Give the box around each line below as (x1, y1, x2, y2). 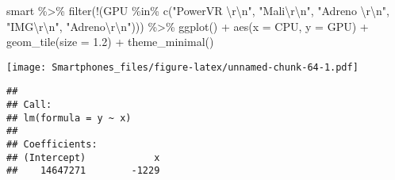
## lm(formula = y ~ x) (6, 112, 132, 124)
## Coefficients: (6, 139, 98, 151)
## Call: (6, 99, 52, 111)
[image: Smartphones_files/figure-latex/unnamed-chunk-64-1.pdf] (6, 61, 359, 73)
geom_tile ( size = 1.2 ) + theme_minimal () (6, 33, 214, 50)
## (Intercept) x (6, 151, 160, 163)
